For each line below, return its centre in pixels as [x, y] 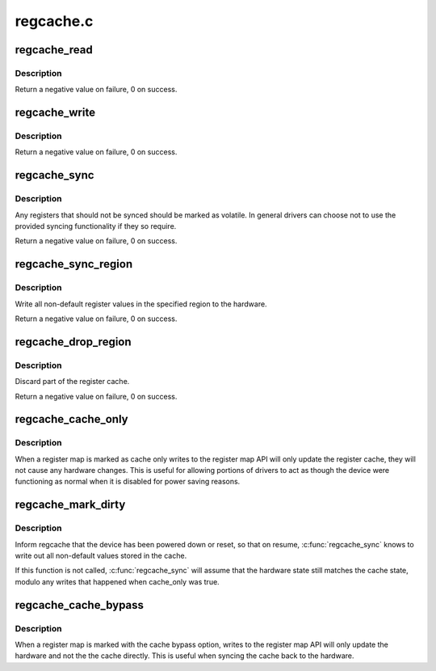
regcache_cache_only [71, 419]
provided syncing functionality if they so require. [96, 226]
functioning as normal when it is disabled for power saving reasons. [128, 482]
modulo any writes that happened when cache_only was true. [117, 581]
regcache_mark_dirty [70, 505]
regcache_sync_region [74, 264]
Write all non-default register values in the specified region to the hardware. [141, 304]
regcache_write [55, 113]
